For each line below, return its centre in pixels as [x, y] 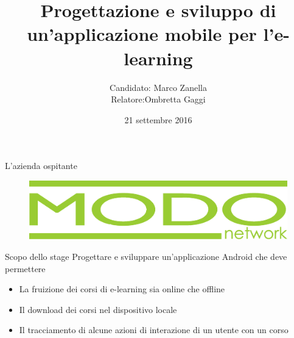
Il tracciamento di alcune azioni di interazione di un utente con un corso [154, 330]
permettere [25, 268]
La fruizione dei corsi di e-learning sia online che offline [122, 289]
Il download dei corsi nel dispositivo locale [98, 309]
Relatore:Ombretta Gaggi [158, 99]
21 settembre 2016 [158, 119]
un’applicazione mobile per [142, 34]
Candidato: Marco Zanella [158, 87]
